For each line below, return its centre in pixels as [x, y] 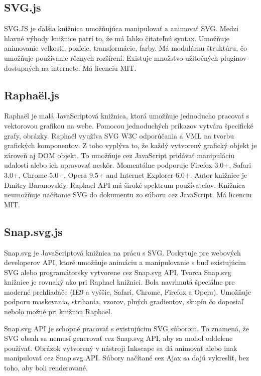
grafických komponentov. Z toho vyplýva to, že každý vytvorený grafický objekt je [130, 145]
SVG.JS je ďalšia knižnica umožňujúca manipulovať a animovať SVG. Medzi [121, 28]
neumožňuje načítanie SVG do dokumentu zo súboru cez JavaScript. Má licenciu [128, 195]
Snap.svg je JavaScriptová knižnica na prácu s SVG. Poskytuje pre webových [122, 252]
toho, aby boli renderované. [46, 368]
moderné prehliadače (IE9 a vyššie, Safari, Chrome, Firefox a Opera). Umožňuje [127, 291]
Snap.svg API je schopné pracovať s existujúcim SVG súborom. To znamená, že [127, 328]
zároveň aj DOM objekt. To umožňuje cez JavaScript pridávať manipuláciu [119, 155]
